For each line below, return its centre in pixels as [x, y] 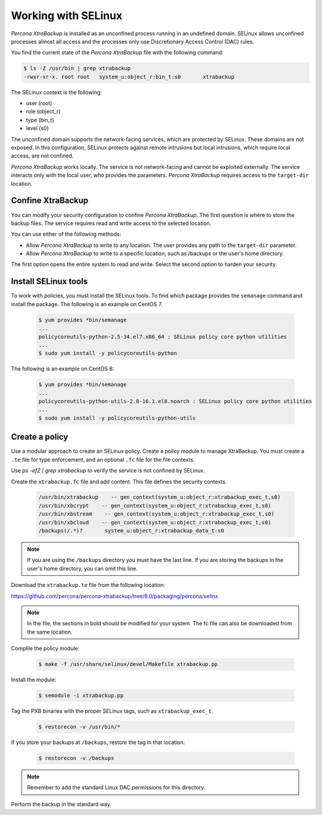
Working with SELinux [66, 16]
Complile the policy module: [45, 649]
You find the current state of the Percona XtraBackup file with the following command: [117, 53]
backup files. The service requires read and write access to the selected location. [111, 223]
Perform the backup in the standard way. [61, 804]
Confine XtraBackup [50, 201]
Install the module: [34, 680]
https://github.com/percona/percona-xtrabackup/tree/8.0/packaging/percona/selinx [114, 596]
